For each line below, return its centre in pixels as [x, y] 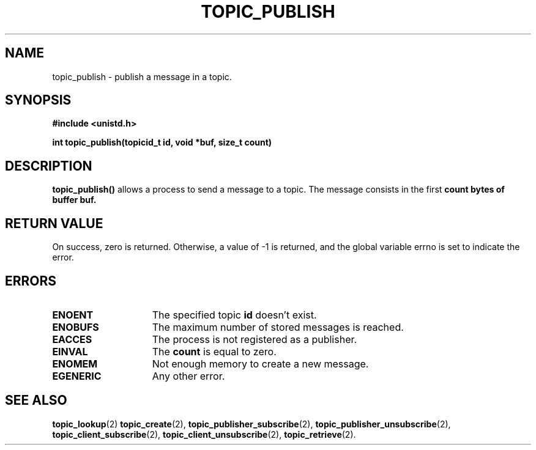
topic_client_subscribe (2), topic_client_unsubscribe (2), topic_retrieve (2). [204, 434]
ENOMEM [75, 363]
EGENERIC [77, 376]
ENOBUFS [76, 327]
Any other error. [188, 376]
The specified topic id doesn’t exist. [234, 315]
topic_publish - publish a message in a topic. [142, 76]
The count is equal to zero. [214, 351]
